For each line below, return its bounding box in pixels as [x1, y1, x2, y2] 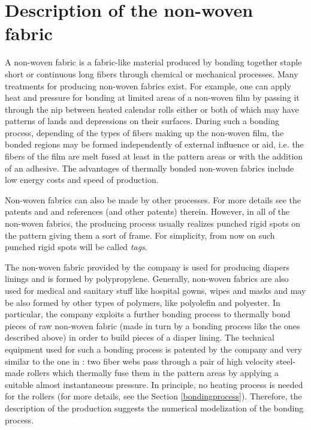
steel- [276, 354, 296, 367]
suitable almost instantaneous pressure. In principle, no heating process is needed [5, 378, 303, 390]
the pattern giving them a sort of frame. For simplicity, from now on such [5, 228, 275, 241]
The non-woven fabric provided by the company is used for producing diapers [5, 260, 289, 273]
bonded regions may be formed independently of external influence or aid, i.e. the [5, 138, 304, 151]
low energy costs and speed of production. [5, 173, 159, 186]
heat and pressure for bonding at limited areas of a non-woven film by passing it [5, 91, 300, 104]
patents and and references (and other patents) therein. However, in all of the [5, 205, 290, 218]
